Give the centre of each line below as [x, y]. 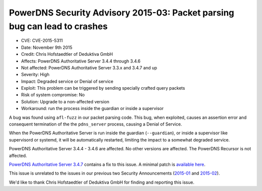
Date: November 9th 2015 [47, 47]
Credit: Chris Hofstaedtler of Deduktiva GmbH [67, 54]
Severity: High [35, 75]
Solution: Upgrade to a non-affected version [65, 101]
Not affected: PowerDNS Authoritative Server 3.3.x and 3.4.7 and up [89, 67]
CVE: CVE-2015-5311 [42, 41]
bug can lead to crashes [58, 26]
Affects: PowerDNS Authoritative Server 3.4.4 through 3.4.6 [81, 61]
